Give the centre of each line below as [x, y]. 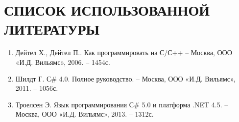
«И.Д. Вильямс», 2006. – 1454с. [63, 62]
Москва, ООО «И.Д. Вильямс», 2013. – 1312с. [84, 114]
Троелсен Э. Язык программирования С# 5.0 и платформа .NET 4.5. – [122, 104]
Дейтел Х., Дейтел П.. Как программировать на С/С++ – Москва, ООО [124, 52]
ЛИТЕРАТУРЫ [52, 29]
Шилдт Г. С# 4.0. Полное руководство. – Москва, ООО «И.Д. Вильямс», [125, 78]
